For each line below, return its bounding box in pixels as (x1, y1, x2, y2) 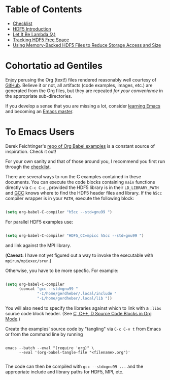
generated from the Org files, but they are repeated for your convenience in (5, 88, 163, 94)
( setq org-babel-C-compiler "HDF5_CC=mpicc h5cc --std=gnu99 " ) (5, 233, 144, 238)
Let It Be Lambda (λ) (12, 31, 56, 37)
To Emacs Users (5, 126, 75, 138)
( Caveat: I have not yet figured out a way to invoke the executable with (5, 252, 154, 258)
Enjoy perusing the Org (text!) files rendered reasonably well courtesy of (5, 76, 156, 83)
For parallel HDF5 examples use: (5, 219, 74, 225)
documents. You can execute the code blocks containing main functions (5, 179, 155, 185)
